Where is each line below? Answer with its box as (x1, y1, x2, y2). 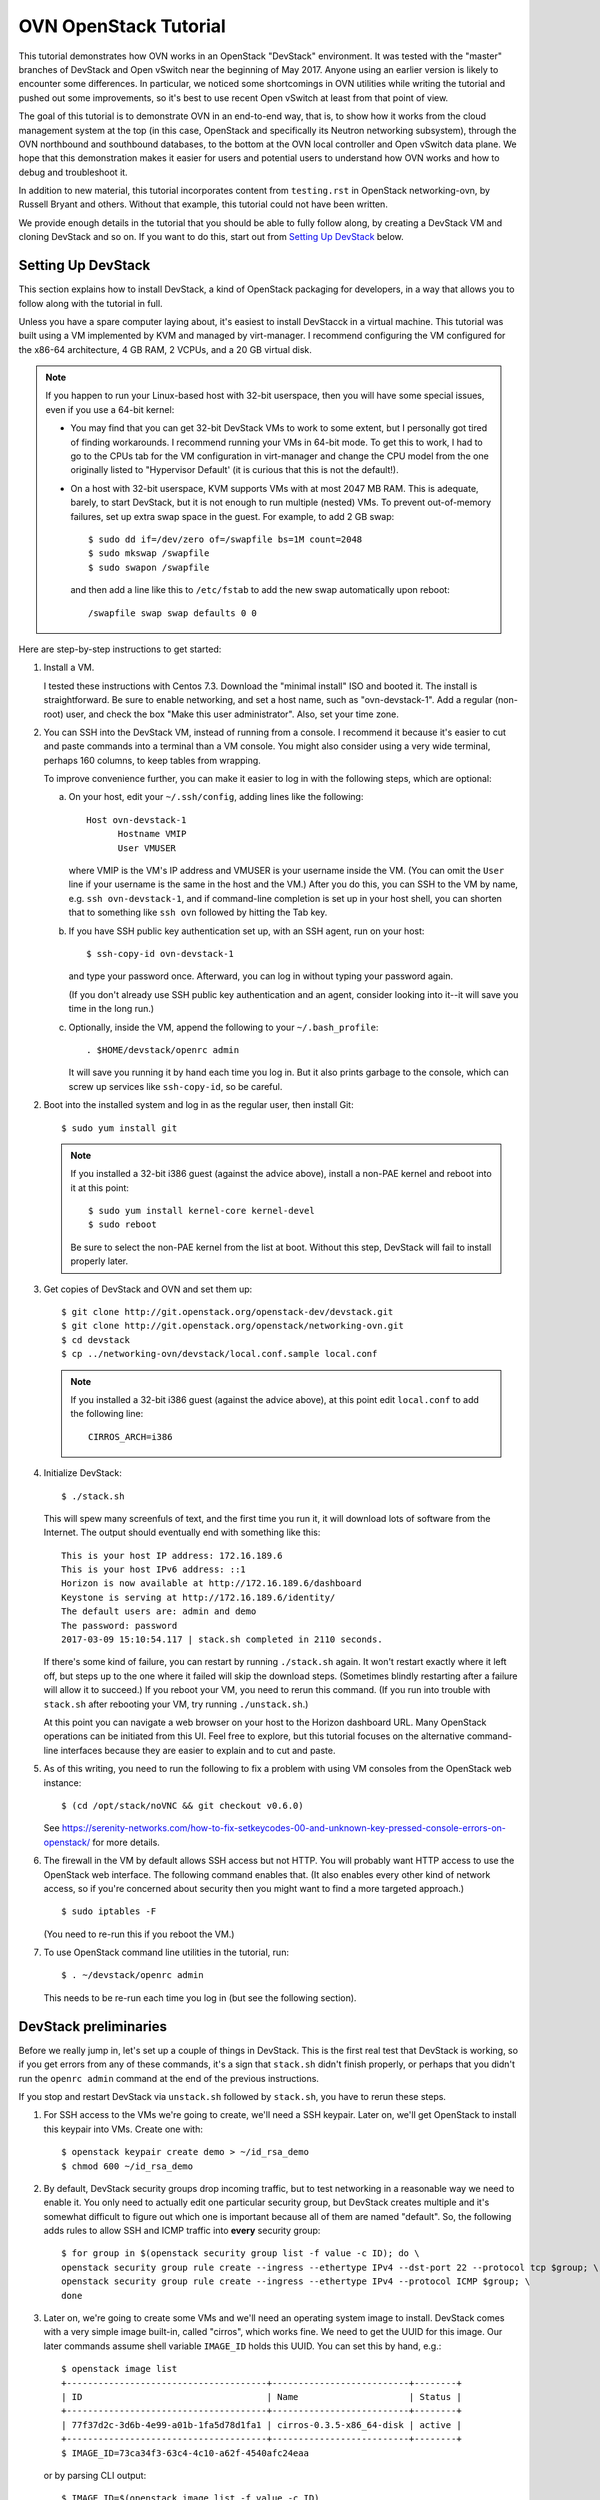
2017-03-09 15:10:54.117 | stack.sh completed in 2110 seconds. (61, 1634, 384, 1645)
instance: (43, 1776, 82, 1789)
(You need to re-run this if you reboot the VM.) (43, 1928, 235, 1940)
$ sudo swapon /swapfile (88, 561, 210, 573)
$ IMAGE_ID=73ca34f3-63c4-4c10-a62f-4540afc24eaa (61, 2447, 310, 2459)
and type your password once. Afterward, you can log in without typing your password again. (68, 970, 454, 982)
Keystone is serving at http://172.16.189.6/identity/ (61, 1591, 336, 1603)
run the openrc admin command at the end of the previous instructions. (18, 2072, 320, 2084)
